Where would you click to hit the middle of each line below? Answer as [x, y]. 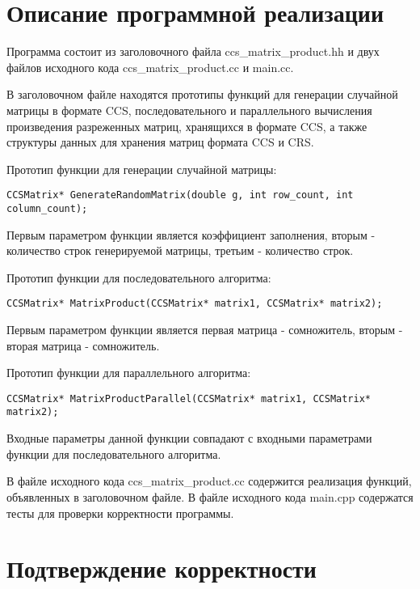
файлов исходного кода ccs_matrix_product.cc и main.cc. [150, 67]
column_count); [47, 208]
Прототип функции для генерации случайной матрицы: [142, 169]
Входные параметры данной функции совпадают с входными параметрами [189, 438]
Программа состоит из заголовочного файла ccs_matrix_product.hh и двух [193, 51]
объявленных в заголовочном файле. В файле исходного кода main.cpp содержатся [210, 496]
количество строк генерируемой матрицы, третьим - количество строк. [180, 250]
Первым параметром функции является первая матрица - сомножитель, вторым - [205, 330]
